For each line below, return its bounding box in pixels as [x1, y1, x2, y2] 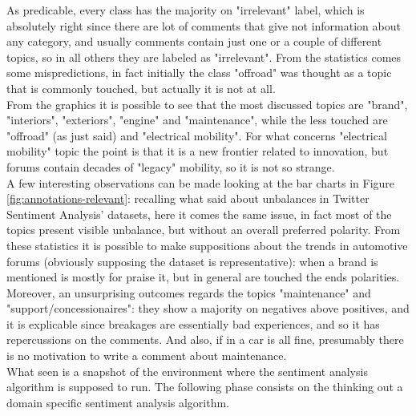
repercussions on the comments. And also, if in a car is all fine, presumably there [6, 331, 404, 348]
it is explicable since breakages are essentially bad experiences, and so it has [6, 315, 380, 332]
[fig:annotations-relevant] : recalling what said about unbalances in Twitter [6, 190, 370, 207]
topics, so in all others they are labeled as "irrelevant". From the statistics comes [6, 48, 402, 65]
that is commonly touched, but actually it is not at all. [6, 79, 276, 96]
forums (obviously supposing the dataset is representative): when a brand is [6, 252, 378, 269]
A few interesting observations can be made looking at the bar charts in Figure [6, 174, 395, 191]
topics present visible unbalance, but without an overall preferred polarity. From [6, 221, 401, 238]
